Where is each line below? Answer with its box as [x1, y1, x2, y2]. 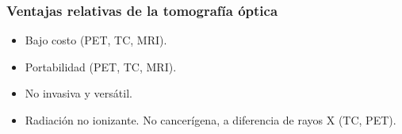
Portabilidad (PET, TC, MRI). [25, 58, 177, 75]
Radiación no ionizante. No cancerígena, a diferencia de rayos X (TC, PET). [25, 112, 396, 128]
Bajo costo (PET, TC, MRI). [25, 32, 167, 48]
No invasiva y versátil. [25, 85, 132, 101]
